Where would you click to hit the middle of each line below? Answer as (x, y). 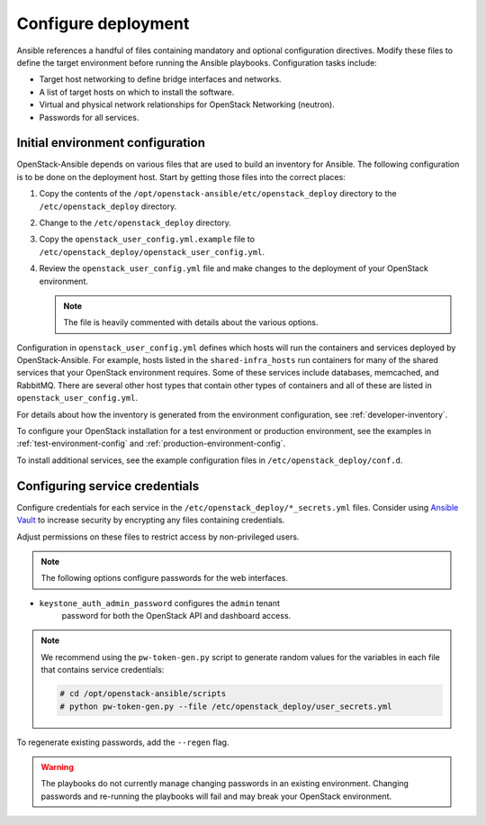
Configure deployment (103, 23)
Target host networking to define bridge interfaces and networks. (161, 79)
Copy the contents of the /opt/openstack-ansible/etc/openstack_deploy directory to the (218, 194)
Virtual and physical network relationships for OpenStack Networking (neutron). (187, 104)
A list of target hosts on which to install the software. (137, 92)
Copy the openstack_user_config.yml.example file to (147, 240)
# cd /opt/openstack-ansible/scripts (143, 694)
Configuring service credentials (108, 486)
